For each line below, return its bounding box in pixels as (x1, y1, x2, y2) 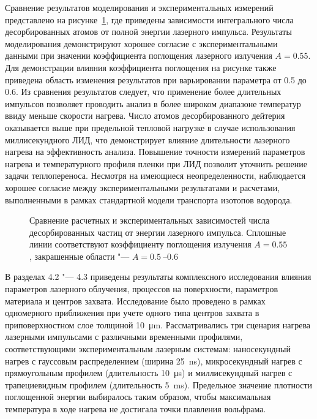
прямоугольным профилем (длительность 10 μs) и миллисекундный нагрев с (5, 366, 293, 379)
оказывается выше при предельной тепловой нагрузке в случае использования (5, 121, 296, 134)
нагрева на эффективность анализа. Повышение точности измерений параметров (5, 145, 305, 158)
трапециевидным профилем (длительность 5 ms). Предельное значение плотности (5, 378, 313, 391)
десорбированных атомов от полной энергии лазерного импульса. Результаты (5, 25, 292, 38)
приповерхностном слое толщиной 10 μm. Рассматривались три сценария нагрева (5, 318, 311, 331)
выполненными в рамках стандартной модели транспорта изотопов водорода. (5, 193, 293, 206)
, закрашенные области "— (29, 249, 130, 262)
